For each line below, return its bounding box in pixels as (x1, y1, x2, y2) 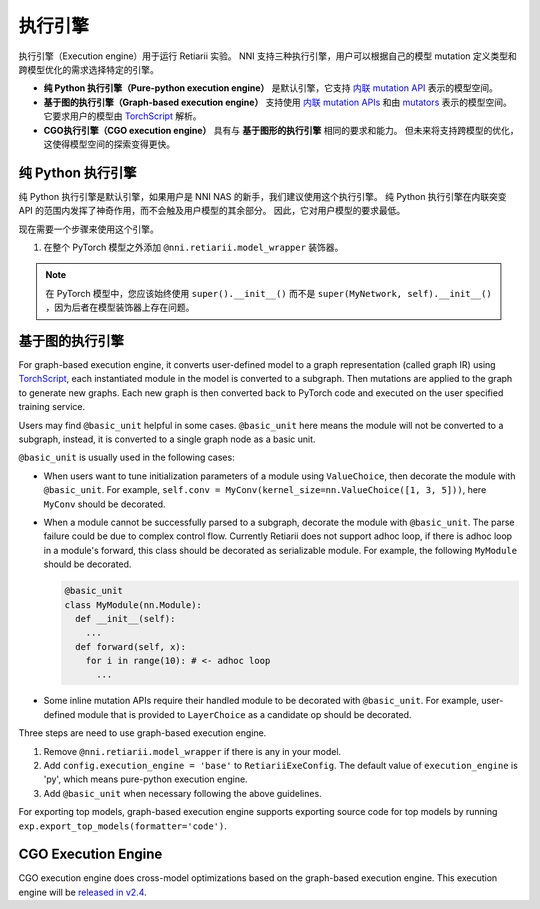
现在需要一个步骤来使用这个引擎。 (18, 223, 159, 235)
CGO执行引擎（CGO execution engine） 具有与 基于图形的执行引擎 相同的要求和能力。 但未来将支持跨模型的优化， (43, 124, 519, 136)
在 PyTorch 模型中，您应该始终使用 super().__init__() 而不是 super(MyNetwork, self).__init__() (45, 287, 492, 299)
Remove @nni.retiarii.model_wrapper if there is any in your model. (43, 745, 342, 757)
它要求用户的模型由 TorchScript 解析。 (43, 110, 202, 122)
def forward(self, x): (75, 641, 187, 652)
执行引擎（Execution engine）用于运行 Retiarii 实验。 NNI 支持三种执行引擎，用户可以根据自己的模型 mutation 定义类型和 (18, 50, 517, 62)
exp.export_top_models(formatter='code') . (18, 820, 227, 832)
